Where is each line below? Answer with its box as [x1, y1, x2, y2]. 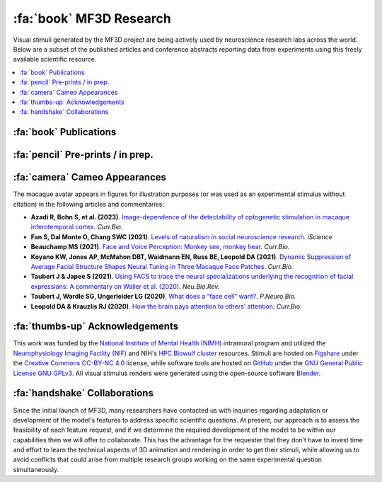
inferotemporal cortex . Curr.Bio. [30, 223, 123, 231]
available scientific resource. [13, 55, 97, 64]
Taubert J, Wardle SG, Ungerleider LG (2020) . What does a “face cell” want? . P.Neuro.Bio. [30, 292, 296, 301]
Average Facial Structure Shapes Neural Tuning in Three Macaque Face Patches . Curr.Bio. [30, 262, 294, 270]
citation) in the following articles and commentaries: [13, 200, 164, 208]
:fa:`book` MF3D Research [13, 11, 171, 26]
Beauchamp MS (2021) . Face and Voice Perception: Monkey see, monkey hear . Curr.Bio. [30, 243, 290, 251]
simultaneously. [13, 465, 59, 474]
